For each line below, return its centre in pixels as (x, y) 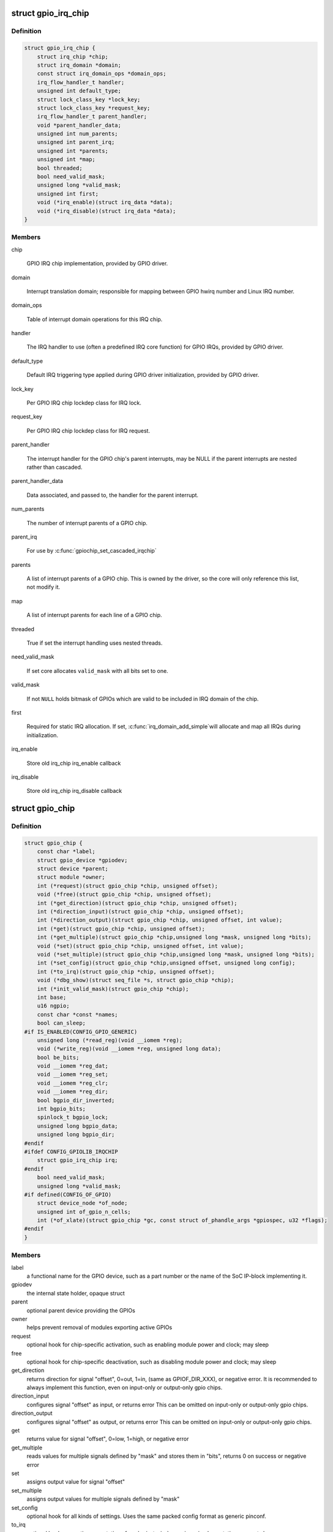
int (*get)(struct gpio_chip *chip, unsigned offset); (121, 929)
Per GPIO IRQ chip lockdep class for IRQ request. (88, 430)
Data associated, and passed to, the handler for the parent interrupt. (113, 495)
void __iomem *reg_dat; (73, 1066)
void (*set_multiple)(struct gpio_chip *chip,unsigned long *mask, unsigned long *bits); (176, 954)
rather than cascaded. (54, 467)
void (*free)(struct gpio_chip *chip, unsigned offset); (124, 894)
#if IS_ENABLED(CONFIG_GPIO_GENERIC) (81, 1032)
